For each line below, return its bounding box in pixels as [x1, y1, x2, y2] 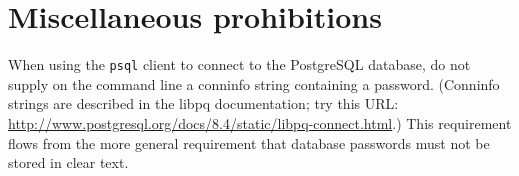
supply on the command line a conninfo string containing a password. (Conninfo [8, 73, 500, 94]
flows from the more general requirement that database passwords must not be [8, 132, 490, 153]
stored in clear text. [8, 152, 129, 173]
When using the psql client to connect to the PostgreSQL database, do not [8, 54, 471, 75]
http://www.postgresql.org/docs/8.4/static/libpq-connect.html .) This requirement [8, 112, 512, 133]
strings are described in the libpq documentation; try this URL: [8, 93, 399, 114]
